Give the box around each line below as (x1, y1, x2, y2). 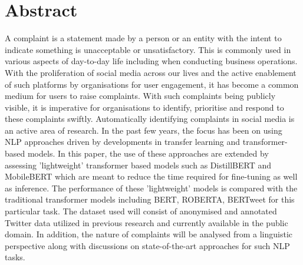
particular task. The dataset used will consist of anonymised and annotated (5, 205, 277, 217)
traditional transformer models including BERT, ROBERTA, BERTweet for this (5, 193, 295, 206)
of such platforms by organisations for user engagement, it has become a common (5, 78, 299, 90)
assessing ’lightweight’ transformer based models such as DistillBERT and (5, 158, 271, 171)
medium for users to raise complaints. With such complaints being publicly (5, 90, 276, 102)
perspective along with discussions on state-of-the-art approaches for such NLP (5, 239, 290, 251)
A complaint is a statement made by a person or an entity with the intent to (5, 32, 282, 44)
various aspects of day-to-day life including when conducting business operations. (5, 55, 298, 67)
